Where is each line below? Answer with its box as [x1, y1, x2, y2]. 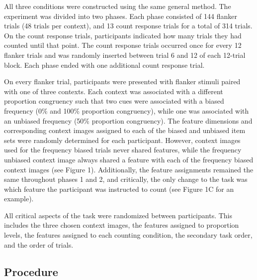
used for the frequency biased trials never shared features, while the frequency [4, 144, 242, 155]
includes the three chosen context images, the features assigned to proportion [4, 220, 239, 230]
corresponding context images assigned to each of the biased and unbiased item [4, 125, 246, 136]
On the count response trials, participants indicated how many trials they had [4, 30, 242, 40]
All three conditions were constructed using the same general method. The [4, 1, 231, 11]
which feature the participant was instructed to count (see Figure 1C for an [4, 183, 234, 194]
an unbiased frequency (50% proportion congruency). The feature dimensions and [4, 115, 253, 126]
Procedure [4, 264, 58, 279]
